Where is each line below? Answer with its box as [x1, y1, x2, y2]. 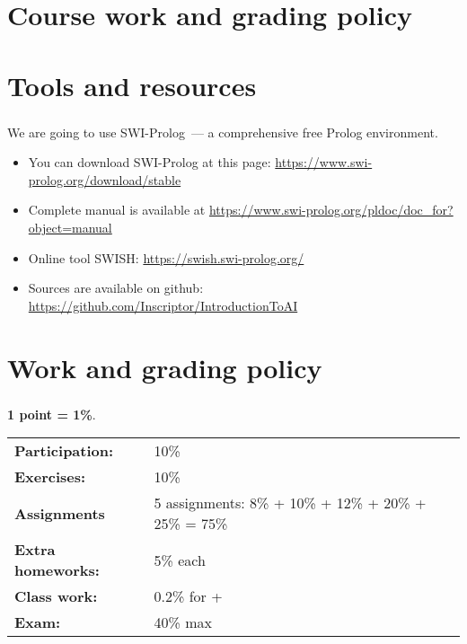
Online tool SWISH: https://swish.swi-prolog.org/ [28, 248, 304, 267]
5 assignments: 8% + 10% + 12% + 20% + [154, 492, 427, 514]
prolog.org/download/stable [28, 170, 181, 189]
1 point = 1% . [7, 404, 96, 423]
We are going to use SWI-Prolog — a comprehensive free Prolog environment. [7, 122, 438, 141]
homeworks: [14, 560, 100, 581]
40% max [154, 612, 212, 633]
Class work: [14, 586, 98, 607]
